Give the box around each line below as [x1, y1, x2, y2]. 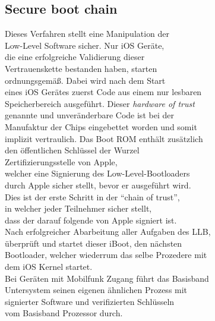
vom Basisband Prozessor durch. [5, 307, 123, 319]
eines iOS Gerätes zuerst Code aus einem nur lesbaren [5, 86, 202, 98]
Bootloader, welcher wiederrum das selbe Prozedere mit [5, 248, 207, 261]
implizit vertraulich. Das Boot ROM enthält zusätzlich [5, 132, 203, 144]
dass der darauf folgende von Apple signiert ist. [5, 213, 177, 226]
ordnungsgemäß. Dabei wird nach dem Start [5, 74, 166, 86]
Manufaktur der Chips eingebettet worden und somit [5, 120, 197, 133]
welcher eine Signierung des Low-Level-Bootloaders [5, 167, 190, 180]
